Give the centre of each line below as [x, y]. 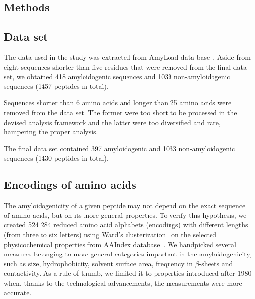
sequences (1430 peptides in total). [56, 158]
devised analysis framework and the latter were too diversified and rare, [112, 122]
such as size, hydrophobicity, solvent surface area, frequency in [99, 263]
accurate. [18, 292]
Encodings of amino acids [70, 185]
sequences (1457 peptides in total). [56, 86]
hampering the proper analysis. [51, 132]
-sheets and [216, 263]
